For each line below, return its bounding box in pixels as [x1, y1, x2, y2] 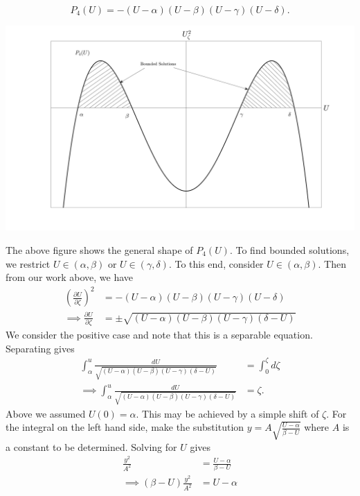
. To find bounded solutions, [229, 242, 350, 257]
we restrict [6, 256, 51, 271]
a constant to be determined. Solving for [6, 439, 177, 454]
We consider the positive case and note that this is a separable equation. [6, 327, 313, 342]
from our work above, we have [6, 270, 134, 284]
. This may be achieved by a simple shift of [136, 406, 319, 420]
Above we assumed [6, 406, 86, 420]
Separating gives [6, 341, 75, 355]
